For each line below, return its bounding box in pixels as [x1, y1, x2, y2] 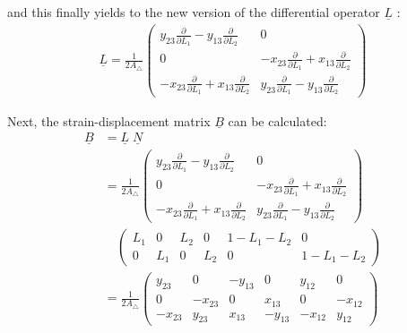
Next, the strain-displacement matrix [7, 111, 211, 130]
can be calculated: [228, 111, 327, 130]
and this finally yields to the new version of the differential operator [7, 3, 380, 21]
